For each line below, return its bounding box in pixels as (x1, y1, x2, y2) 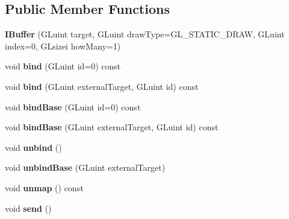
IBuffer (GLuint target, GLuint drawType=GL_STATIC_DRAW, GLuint (5, 28, 285, 40)
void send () (5, 202, 52, 214)
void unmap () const (5, 181, 84, 194)
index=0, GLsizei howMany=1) (5, 39, 121, 52)
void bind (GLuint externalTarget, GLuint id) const (5, 80, 199, 92)
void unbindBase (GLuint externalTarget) (5, 161, 166, 174)
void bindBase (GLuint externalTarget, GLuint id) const (5, 121, 219, 133)
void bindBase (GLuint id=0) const (5, 100, 141, 113)
